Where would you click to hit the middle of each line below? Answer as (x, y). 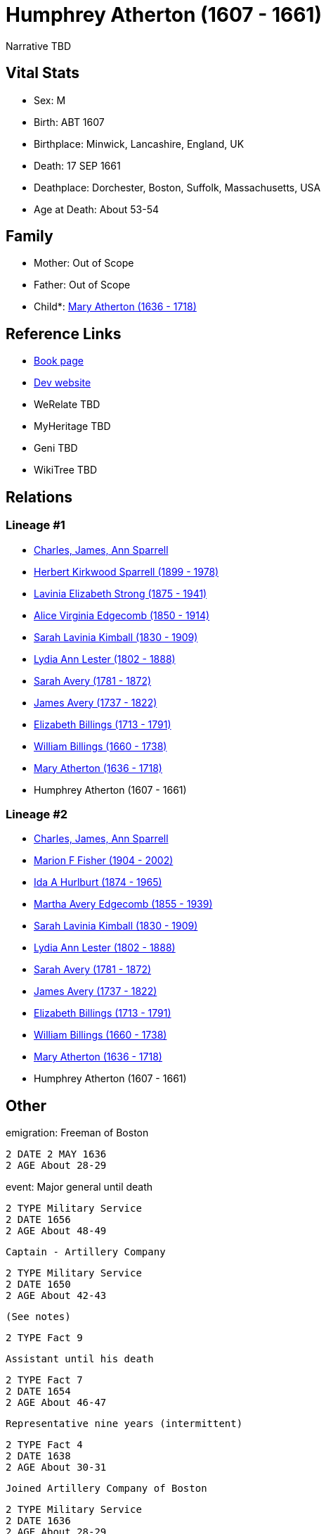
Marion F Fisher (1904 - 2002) (104, 861)
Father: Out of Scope (82, 285)
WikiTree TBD (66, 470)
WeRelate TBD (67, 405)
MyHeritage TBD (72, 426)
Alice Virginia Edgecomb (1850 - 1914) (122, 615)
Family (30, 236)
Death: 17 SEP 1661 (77, 165)
